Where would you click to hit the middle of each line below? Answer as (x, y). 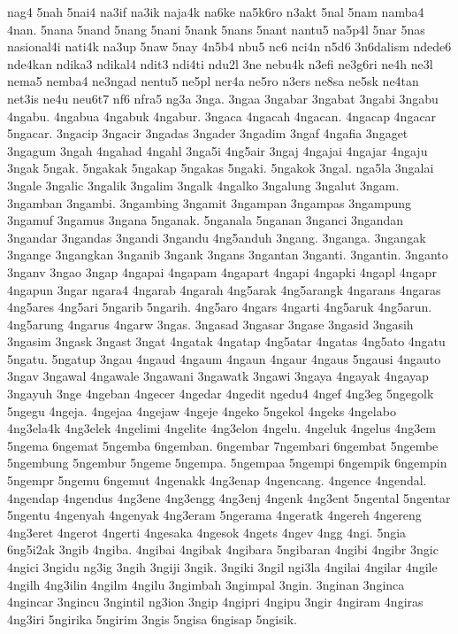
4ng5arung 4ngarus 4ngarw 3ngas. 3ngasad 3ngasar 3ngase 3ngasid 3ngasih (210, 324)
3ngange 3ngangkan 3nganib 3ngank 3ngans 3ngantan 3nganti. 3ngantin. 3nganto (228, 255)
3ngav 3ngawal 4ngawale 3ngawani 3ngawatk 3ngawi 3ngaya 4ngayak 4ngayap (218, 376)
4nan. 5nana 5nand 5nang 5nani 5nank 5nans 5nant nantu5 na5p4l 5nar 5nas (216, 29)
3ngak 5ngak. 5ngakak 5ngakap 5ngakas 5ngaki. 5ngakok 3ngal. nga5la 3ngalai (221, 168)
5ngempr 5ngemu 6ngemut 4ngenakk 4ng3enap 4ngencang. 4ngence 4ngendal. (217, 480)
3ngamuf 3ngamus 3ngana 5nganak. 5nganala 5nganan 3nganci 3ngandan (206, 220)
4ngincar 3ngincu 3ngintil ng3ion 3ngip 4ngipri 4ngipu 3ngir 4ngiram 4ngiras (215, 602)
